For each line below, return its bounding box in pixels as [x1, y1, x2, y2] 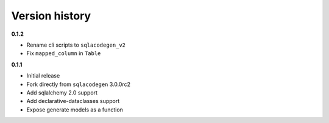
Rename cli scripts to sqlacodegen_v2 [26, 41, 126, 48]
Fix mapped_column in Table [26, 50, 101, 57]
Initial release [26, 72, 60, 79]
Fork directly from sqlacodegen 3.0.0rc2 [26, 81, 131, 88]
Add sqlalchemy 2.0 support [26, 88, 97, 96]
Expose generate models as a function [26, 106, 123, 113]
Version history [11, 9, 91, 22]
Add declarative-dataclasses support [26, 98, 120, 105]
